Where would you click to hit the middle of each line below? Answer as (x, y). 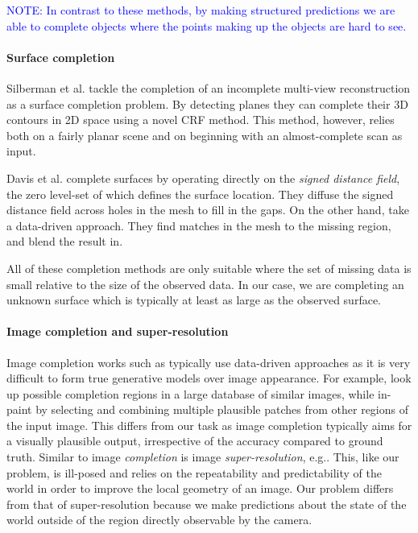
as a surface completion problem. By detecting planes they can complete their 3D (207, 103)
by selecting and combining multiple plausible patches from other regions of (222, 409)
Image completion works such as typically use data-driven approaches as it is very (209, 362)
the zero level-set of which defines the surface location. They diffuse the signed (200, 194)
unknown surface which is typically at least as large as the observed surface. (194, 300)
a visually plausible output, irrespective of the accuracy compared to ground (195, 441)
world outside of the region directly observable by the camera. (159, 520)
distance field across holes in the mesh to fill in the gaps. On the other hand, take (208, 210)
